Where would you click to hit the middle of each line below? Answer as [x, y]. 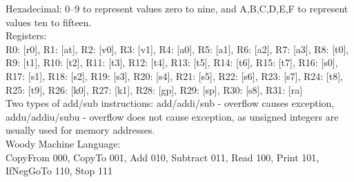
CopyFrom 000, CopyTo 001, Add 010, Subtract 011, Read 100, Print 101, [163, 157]
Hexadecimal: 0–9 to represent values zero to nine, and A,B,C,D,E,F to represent [177, 8]
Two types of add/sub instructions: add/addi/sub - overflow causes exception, [170, 103]
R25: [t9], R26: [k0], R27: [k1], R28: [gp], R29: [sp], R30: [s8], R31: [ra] [154, 89]
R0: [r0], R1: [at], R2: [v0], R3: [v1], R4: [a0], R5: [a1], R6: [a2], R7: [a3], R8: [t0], [177, 49]
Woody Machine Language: [63, 143]
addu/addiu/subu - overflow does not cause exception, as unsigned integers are [172, 116]
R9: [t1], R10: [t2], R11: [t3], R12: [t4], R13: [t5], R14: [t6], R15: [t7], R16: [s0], [172, 62]
